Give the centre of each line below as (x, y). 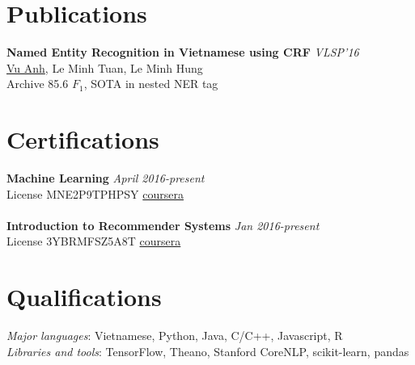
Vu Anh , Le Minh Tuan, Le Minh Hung (105, 67)
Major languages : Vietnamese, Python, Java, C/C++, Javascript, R (175, 336)
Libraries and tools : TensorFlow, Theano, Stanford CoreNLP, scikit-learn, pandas (208, 351)
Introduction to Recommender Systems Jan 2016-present (163, 225)
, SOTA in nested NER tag (151, 84)
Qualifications (84, 297)
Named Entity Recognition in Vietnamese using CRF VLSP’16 (183, 52)
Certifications (83, 139)
